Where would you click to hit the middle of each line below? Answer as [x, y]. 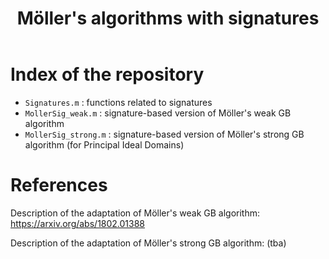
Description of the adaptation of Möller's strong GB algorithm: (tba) [148, 243]
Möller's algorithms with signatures [168, 18]
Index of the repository [107, 74]
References [59, 185]
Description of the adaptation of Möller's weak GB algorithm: [135, 213]
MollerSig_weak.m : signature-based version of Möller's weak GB [158, 113]
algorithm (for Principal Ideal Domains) [104, 144]
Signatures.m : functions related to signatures [118, 102]
